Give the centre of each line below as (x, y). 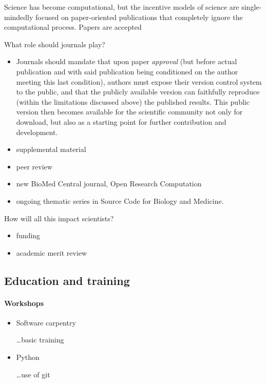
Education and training (67, 280)
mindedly (19, 17)
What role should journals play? (55, 44)
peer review (34, 166)
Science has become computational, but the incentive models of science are (122, 7)
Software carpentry (46, 322)
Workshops (24, 303)
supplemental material (51, 149)
